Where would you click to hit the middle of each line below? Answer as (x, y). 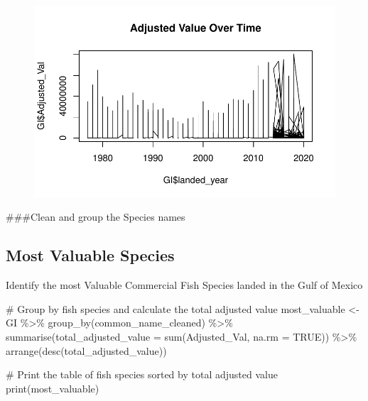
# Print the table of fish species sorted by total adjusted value (142, 374)
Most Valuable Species (90, 255)
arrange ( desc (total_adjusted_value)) (86, 350)
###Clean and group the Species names (96, 217)
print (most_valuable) (53, 388)
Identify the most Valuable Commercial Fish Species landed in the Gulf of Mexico (184, 285)
